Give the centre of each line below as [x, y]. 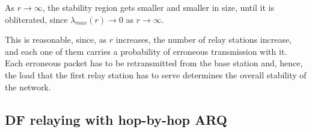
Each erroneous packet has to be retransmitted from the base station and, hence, [154, 63]
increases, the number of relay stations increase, [204, 39]
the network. [28, 86]
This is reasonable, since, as [56, 39]
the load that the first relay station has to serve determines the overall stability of [156, 74]
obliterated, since [36, 19]
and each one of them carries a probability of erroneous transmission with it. [146, 51]
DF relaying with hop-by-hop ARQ [116, 119]
